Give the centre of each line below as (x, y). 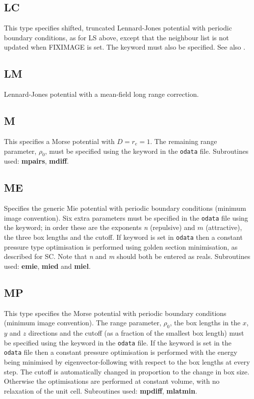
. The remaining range (184, 141)
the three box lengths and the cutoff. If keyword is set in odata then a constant (123, 237)
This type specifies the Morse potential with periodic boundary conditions (115, 313)
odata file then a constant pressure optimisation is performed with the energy (121, 352)
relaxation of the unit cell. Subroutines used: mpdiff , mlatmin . (101, 390)
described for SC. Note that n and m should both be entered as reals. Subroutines (127, 256)
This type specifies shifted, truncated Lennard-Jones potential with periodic (118, 28)
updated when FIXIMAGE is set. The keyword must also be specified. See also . (125, 47)
